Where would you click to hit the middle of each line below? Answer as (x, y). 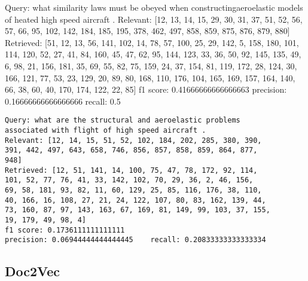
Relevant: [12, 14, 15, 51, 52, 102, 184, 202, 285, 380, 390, (133, 140)
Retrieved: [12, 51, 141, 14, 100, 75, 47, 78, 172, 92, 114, (131, 170)
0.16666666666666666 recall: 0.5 (63, 101)
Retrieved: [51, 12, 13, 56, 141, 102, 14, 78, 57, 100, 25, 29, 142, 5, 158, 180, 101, (152, 42)
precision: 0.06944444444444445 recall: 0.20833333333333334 (135, 240)
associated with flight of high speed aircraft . (106, 130)
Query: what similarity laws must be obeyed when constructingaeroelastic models (154, 7)
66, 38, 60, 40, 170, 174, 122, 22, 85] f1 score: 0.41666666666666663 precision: (146, 89)
